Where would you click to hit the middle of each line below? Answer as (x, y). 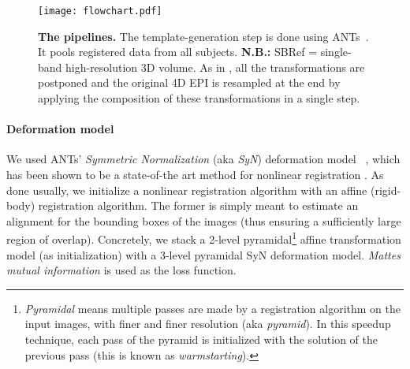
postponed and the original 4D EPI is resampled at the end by (189, 82)
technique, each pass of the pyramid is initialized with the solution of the (201, 339)
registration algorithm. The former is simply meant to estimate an (198, 205)
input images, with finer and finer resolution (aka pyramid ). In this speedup (208, 324)
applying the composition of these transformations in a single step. (199, 98)
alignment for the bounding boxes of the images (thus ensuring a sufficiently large (204, 220)
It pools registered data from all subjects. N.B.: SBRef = (178, 52)
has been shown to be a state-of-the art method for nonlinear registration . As (195, 175)
